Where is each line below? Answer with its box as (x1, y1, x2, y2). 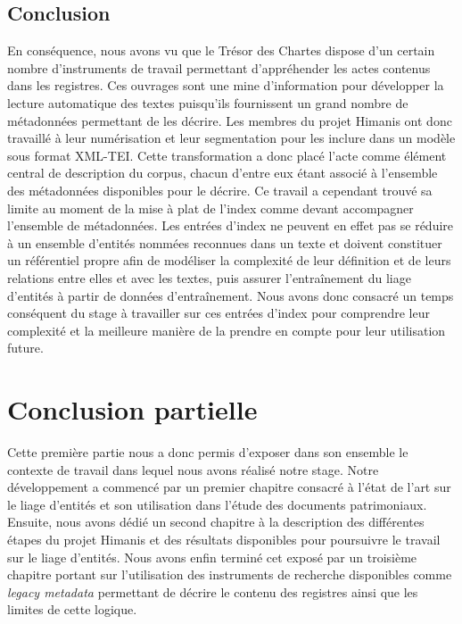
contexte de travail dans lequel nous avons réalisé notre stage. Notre (7, 460, 379, 478)
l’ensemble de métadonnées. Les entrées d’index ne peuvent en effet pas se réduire (7, 216, 454, 235)
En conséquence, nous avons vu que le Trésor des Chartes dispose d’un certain (7, 41, 435, 60)
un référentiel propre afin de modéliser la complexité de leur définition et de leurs (7, 251, 451, 270)
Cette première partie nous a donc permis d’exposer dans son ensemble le (7, 443, 408, 462)
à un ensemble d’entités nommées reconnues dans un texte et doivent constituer (7, 233, 442, 252)
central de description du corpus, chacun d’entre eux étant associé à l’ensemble (7, 163, 438, 182)
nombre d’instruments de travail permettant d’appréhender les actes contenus (7, 58, 431, 77)
